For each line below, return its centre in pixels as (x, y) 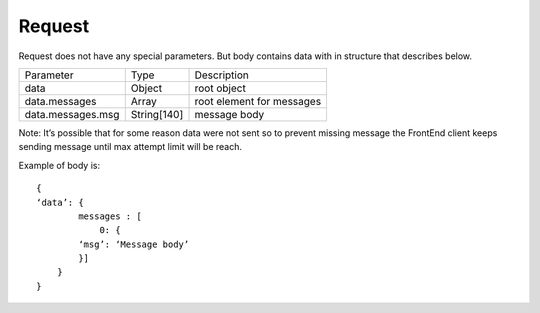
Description (221, 75)
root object (220, 88)
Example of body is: (59, 165)
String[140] (157, 114)
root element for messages (258, 101)
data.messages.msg (72, 114)
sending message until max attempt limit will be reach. (130, 147)
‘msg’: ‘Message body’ (134, 244)
